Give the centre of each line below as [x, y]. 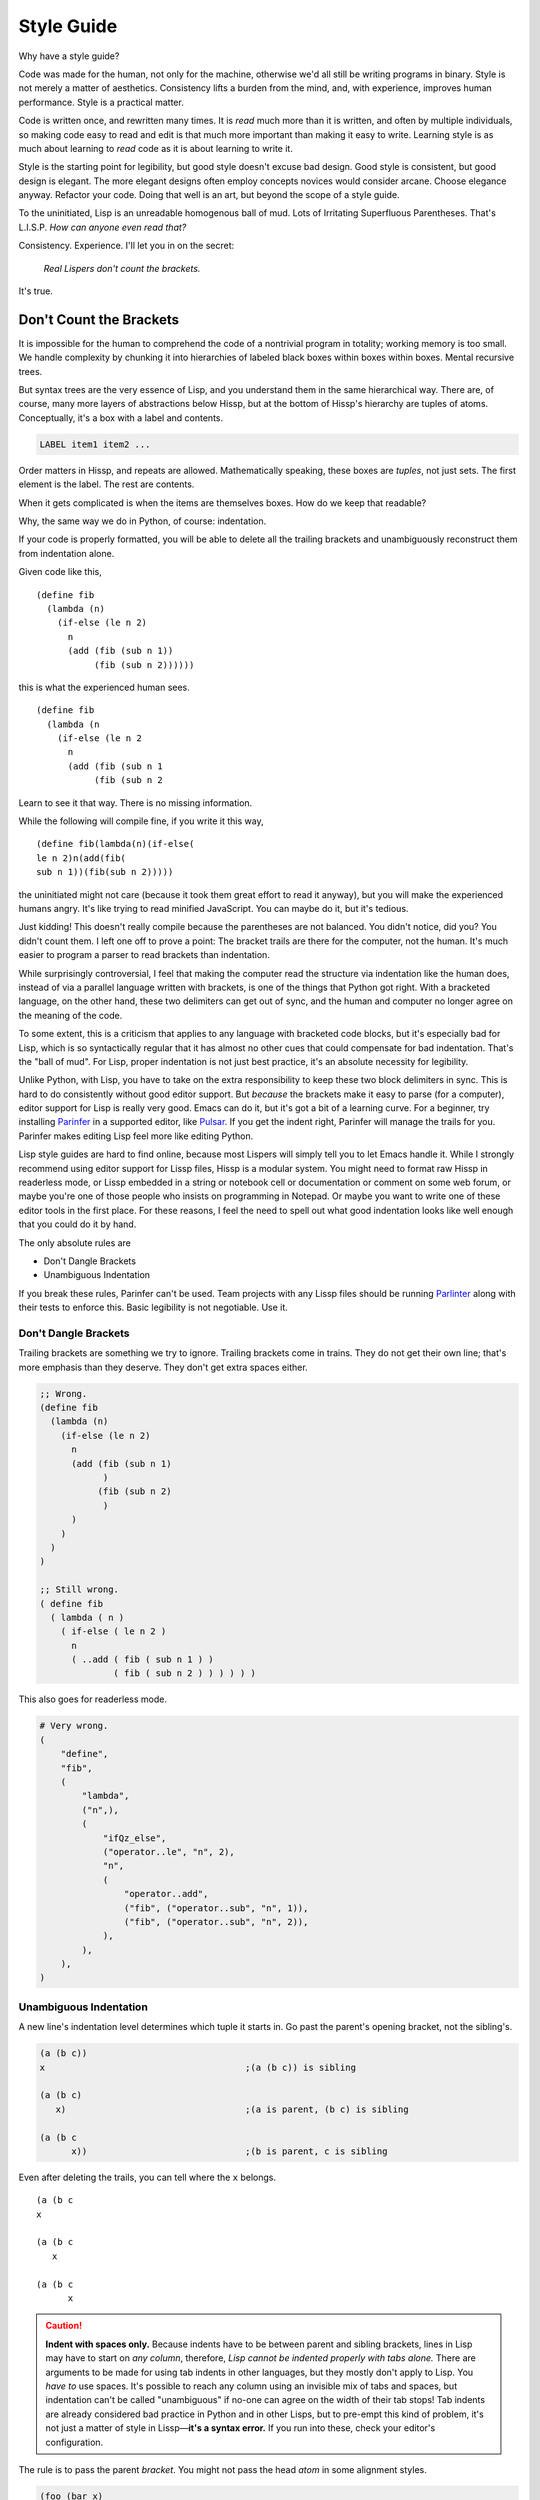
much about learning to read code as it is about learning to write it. [156, 148]
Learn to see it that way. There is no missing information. [135, 802]
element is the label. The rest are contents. [106, 484]
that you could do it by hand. [77, 1224]
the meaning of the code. [70, 1015]
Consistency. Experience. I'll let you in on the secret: [126, 246]
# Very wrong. [74, 1726]
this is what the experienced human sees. [104, 687]
